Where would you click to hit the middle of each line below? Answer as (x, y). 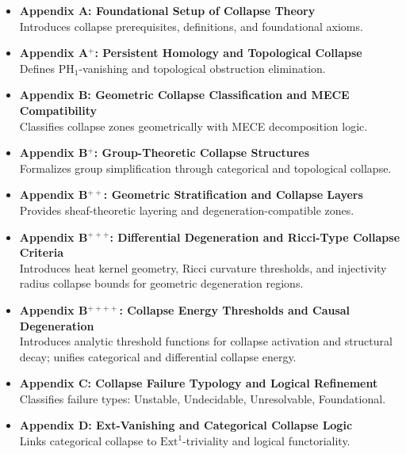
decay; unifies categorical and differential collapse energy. (158, 356)
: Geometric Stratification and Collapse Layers (233, 195)
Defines (37, 68)
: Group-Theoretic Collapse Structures (202, 153)
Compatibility (58, 110)
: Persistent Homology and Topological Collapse (228, 53)
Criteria (42, 252)
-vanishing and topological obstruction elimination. (202, 68)
